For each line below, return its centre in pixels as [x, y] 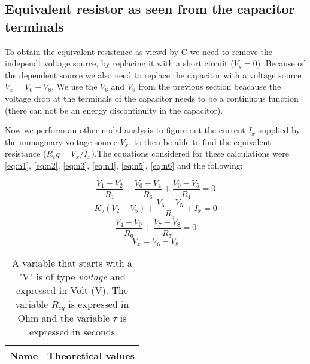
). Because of [281, 63]
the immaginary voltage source [61, 141]
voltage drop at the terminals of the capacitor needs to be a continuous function [152, 98]
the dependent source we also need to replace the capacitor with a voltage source [153, 74]
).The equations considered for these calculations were [190, 153]
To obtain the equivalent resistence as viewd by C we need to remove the [139, 51]
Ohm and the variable [64, 318]
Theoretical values [91, 356]
